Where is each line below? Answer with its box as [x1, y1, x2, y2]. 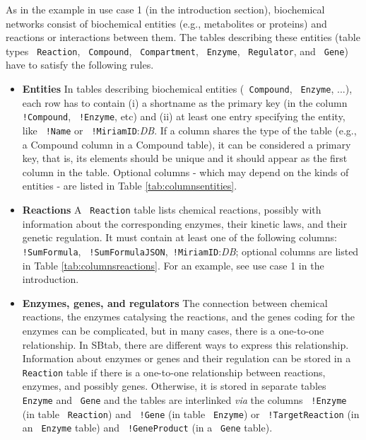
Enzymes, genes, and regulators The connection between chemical [22, 295, 328, 310]
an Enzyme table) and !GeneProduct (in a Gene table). [22, 420, 273, 435]
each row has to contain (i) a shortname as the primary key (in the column [22, 95, 348, 110]
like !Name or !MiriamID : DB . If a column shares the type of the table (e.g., [22, 123, 357, 137]
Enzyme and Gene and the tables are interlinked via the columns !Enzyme [22, 393, 347, 407]
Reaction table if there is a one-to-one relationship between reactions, [22, 364, 326, 379]
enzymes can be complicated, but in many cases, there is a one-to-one [22, 323, 324, 337]
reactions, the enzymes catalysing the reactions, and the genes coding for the [22, 309, 355, 324]
